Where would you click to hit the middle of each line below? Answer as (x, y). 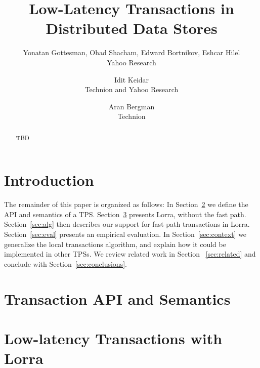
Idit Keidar (132, 79)
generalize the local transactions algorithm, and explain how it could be (115, 244)
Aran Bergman (132, 106)
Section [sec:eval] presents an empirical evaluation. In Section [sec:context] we (125, 234)
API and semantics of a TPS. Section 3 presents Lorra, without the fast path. (125, 214)
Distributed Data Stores (132, 28)
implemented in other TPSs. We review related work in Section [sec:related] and (130, 254)
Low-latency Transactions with (113, 338)
